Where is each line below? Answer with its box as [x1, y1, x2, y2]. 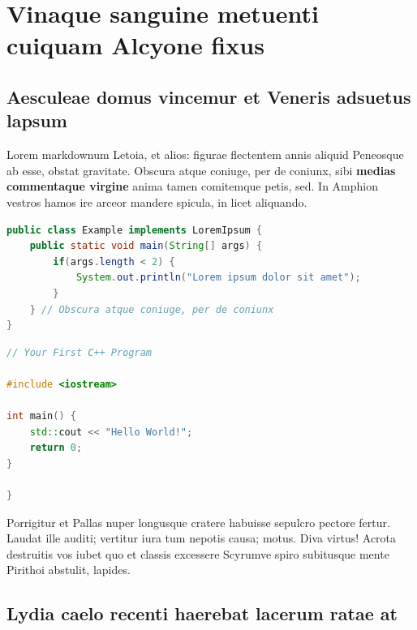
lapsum [6, 108, 67, 133]
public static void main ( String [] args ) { [29, 240, 263, 252]
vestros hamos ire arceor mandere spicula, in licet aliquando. [6, 193, 307, 210]
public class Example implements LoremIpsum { [6, 224, 263, 236]
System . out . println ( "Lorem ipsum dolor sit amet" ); [75, 272, 361, 284]
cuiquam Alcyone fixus [6, 28, 264, 62]
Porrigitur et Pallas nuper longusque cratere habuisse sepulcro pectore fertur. [6, 513, 390, 530]
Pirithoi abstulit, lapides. [6, 561, 131, 578]
